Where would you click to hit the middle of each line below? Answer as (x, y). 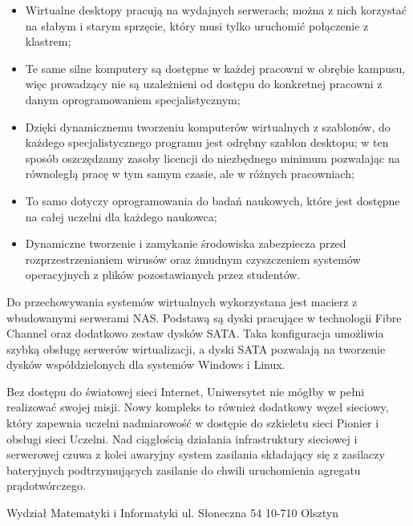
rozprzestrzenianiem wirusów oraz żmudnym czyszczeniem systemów (193, 259)
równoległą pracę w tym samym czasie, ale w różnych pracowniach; (190, 174)
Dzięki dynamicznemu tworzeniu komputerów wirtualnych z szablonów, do (208, 126)
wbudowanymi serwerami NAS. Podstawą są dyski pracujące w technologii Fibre (204, 317)
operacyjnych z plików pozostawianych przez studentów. (163, 275)
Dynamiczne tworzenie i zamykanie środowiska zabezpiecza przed (186, 243)
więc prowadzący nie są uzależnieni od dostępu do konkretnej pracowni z (204, 84)
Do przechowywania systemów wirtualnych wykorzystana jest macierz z (182, 301)
